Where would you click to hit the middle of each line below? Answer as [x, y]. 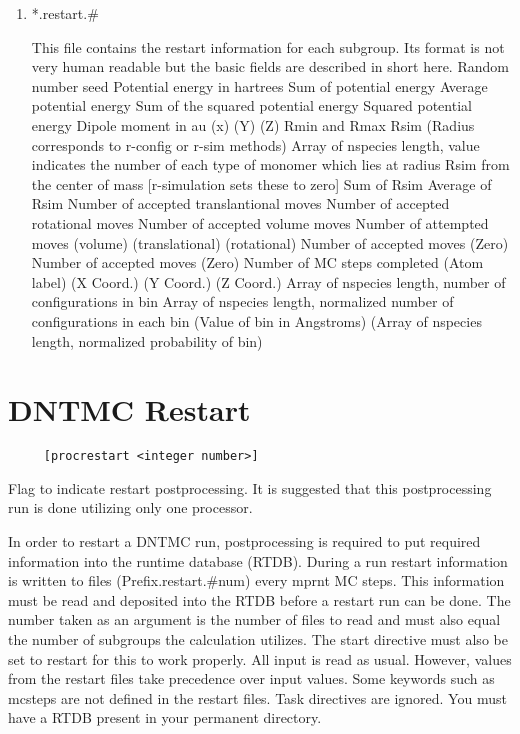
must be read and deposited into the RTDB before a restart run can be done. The [259, 599]
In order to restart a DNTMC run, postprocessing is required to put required [244, 541]
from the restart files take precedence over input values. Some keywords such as [251, 678]
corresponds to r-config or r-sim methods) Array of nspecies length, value [255, 144]
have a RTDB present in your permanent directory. [165, 717]
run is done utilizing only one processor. [130, 507]
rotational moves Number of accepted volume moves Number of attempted [260, 222]
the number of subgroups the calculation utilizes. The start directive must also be [258, 639]
